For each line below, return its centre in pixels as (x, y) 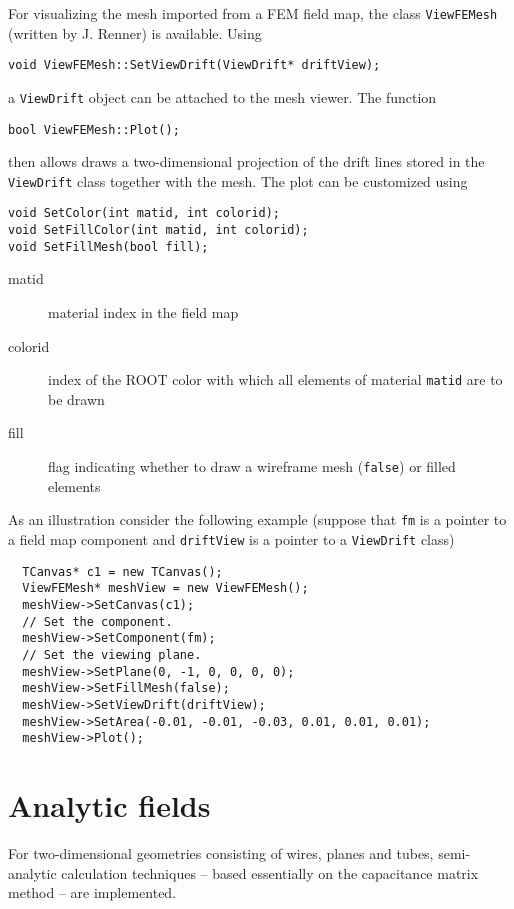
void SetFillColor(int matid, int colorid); (158, 230)
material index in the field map (143, 312)
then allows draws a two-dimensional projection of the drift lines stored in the (246, 161)
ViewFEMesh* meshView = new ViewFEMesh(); (165, 588)
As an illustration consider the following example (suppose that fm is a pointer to (257, 519)
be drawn (76, 398)
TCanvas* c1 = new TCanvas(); (122, 571)
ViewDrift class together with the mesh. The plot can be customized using (238, 180)
